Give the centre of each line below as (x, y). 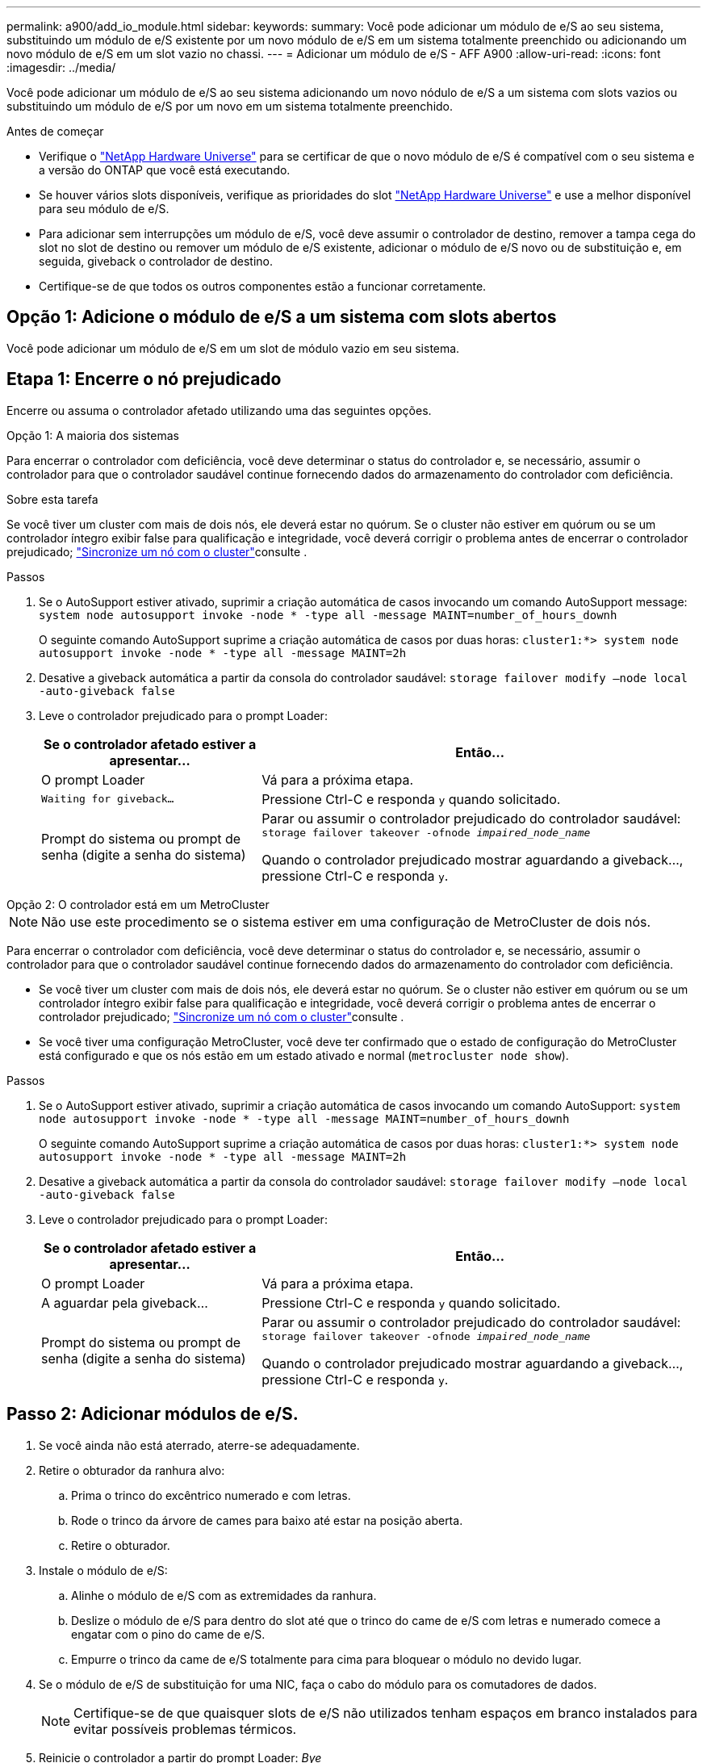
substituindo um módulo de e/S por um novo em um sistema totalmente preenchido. (230, 106)
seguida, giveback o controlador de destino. (156, 261)
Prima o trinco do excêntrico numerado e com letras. (211, 1495)
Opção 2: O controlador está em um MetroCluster (138, 904)
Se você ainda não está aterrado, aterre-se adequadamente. (199, 1445)
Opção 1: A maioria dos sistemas (93, 435)
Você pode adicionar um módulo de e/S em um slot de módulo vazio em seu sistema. (233, 348)
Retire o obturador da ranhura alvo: (132, 1470)
